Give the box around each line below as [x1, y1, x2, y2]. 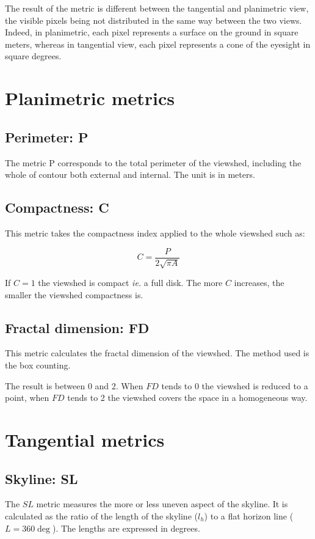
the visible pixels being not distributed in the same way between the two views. [5, 13, 302, 26]
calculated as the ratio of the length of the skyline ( [5, 509, 198, 522]
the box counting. [5, 358, 71, 371]
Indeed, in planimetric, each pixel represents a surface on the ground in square [5, 26, 299, 38]
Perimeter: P [5, 127, 89, 146]
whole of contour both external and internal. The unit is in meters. [5, 168, 255, 181]
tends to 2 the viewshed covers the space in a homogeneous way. [67, 391, 308, 404]
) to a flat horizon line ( [204, 509, 294, 522]
